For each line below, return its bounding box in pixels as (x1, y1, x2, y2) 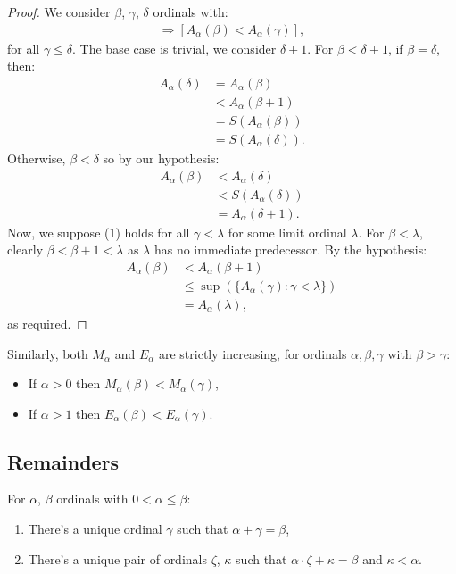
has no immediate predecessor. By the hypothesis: (153, 240, 427, 259)
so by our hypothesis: (103, 148, 220, 167)
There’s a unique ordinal (28, 520, 162, 538)
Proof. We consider (7, 3, 111, 21)
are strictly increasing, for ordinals (158, 344, 347, 362)
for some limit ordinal (228, 222, 347, 241)
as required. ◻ (7, 313, 87, 332)
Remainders (7, 447, 120, 475)
